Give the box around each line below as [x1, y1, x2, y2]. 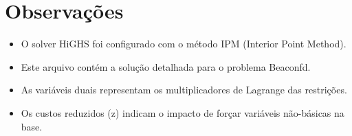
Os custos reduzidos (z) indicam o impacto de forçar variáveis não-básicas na [21, 105, 344, 120]
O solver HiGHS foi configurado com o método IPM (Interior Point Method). [21, 36, 346, 51]
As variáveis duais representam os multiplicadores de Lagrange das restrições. [21, 82, 347, 97]
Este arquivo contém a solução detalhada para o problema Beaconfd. [21, 59, 311, 73]
